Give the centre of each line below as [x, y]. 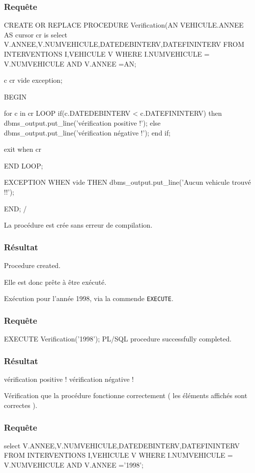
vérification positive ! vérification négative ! [69, 379]
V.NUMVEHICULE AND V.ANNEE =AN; [70, 63]
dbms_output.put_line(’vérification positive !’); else [82, 122]
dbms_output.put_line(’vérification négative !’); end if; [87, 132]
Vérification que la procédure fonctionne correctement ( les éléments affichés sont [126, 395]
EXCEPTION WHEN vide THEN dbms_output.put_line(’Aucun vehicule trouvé [127, 182]
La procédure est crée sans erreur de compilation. [78, 225]
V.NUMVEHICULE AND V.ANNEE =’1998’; [74, 465]
